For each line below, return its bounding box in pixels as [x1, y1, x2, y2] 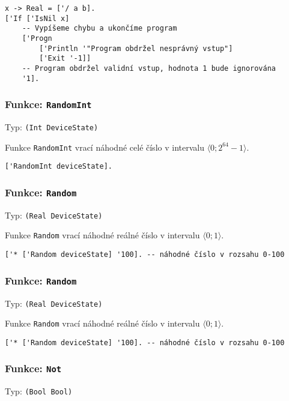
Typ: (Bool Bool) [5, 385, 73, 397]
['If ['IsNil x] [5, 14, 70, 23]
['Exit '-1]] [39, 54, 91, 63]
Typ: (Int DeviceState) [5, 121, 99, 133]
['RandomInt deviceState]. [5, 162, 112, 171]
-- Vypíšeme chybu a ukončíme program [22, 24, 177, 33]
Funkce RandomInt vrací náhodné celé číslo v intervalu [5, 140, 204, 153]
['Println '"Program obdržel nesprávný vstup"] [39, 44, 233, 53]
